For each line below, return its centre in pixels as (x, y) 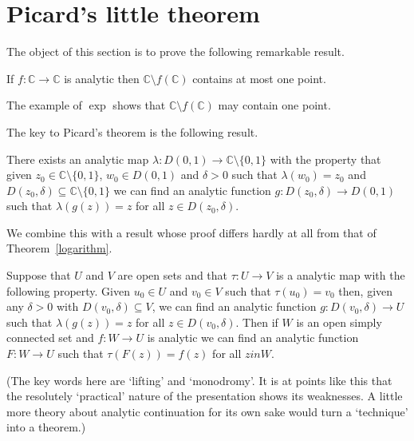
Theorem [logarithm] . (59, 248)
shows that (139, 105)
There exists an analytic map (78, 159)
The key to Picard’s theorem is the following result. (132, 131)
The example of (44, 105)
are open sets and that (173, 275)
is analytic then (102, 78)
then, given (366, 290)
